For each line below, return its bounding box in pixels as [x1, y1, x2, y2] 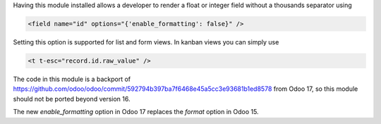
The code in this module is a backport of [13, 75, 131, 83]
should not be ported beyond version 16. [13, 94, 131, 103]
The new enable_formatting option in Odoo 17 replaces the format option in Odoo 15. [13, 108, 259, 116]
